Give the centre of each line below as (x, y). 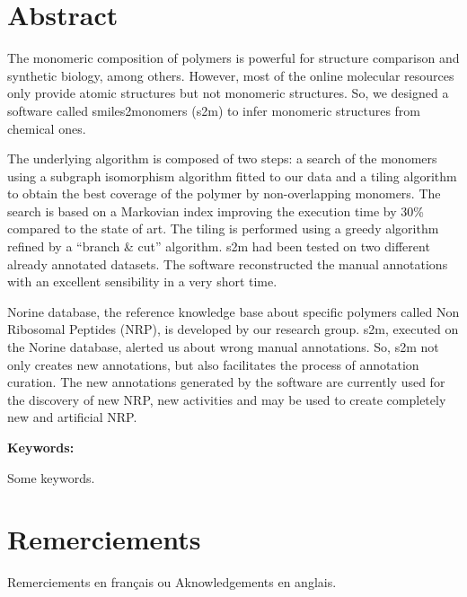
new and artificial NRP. (72, 417)
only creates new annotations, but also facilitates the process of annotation (213, 364)
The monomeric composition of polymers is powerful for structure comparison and (233, 58)
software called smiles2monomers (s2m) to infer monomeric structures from (214, 110)
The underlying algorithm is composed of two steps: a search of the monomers (222, 158)
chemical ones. (47, 128)
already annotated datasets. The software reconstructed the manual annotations (228, 263)
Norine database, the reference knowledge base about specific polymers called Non (233, 311)
